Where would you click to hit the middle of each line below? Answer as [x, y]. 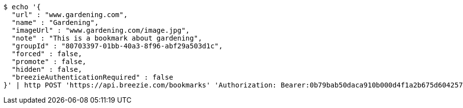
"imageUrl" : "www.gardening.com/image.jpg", [101, 30]
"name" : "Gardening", [55, 22]
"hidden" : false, [47, 69]
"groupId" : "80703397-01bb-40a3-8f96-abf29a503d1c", [117, 46]
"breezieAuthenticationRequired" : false [92, 77]
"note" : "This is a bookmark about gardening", [107, 38]
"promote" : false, [49, 62]
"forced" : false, [47, 54]
